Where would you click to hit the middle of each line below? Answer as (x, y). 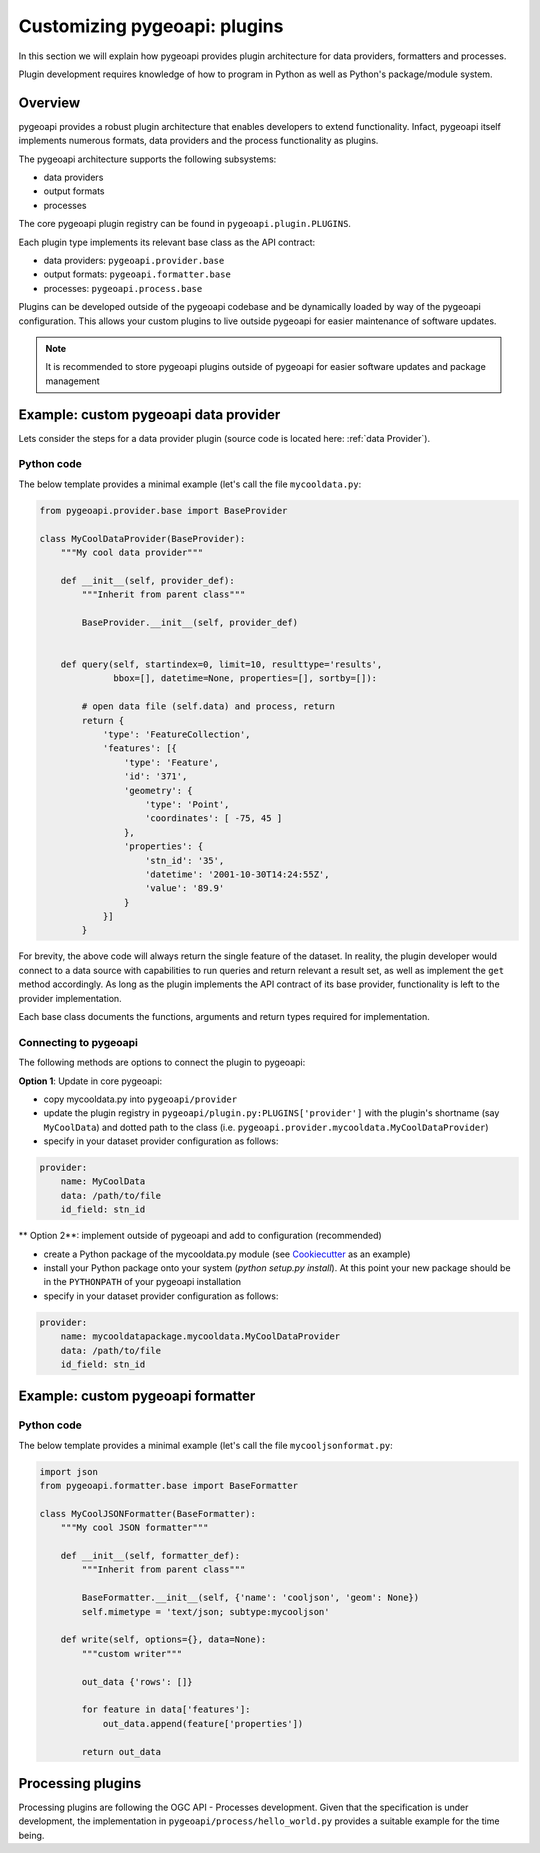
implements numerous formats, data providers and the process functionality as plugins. (198, 141)
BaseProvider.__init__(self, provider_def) (190, 622)
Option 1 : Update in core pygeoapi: (90, 1081)
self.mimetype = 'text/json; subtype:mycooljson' (205, 1611)
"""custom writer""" (132, 1653)
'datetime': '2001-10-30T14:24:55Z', (237, 874)
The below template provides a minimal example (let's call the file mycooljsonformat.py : (206, 1445)
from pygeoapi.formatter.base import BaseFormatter (169, 1486)
